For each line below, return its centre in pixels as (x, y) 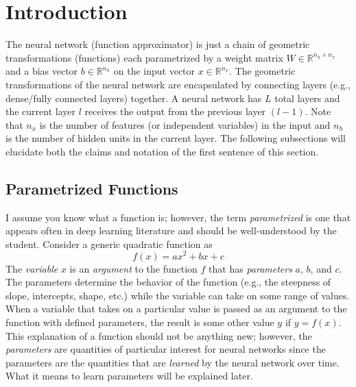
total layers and (307, 98)
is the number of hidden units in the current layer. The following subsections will (176, 138)
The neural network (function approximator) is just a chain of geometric (158, 44)
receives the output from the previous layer (175, 111)
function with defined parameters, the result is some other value (140, 322)
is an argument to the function (133, 268)
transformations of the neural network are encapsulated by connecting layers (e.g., (178, 84)
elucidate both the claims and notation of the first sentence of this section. (162, 151)
